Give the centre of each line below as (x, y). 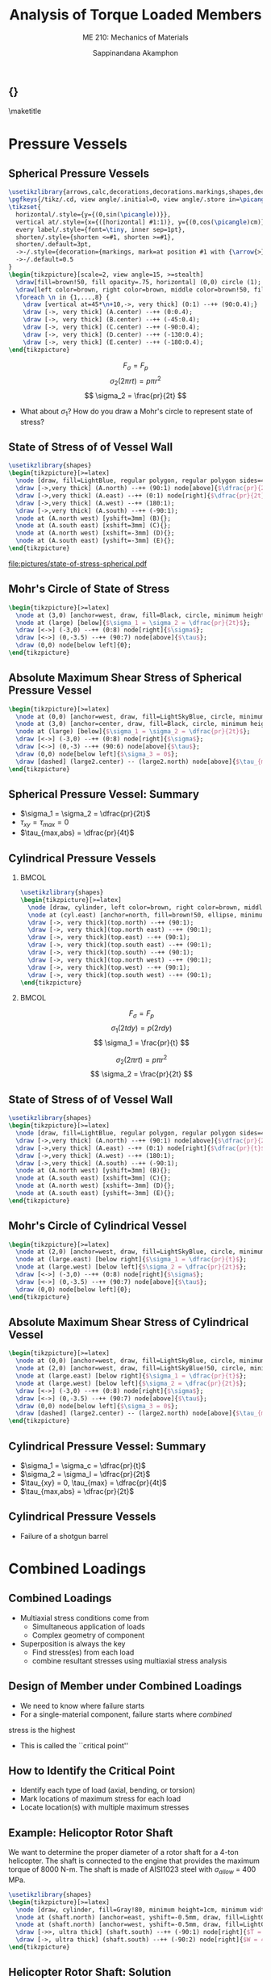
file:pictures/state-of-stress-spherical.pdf (78, 564)
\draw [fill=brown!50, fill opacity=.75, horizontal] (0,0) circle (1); (139, 282)
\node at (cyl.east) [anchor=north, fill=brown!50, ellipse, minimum (147, 915)
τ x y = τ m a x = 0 (44, 823)
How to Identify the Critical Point (92, 1770)
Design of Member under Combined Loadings (125, 1686)
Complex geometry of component (88, 1635)
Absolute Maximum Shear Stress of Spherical (125, 678)
